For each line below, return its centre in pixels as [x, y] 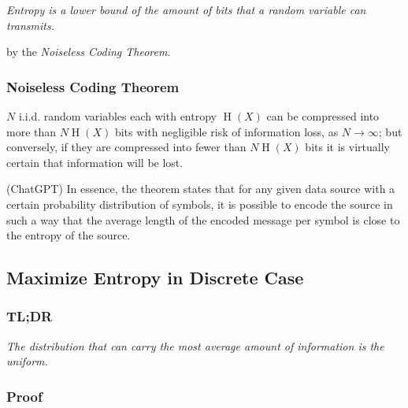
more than [32, 131]
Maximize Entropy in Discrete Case [155, 278]
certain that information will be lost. [95, 162]
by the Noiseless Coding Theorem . [89, 52]
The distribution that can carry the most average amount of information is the [195, 345]
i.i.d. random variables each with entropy [117, 116]
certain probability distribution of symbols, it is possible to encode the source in [200, 204]
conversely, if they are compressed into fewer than [126, 147]
